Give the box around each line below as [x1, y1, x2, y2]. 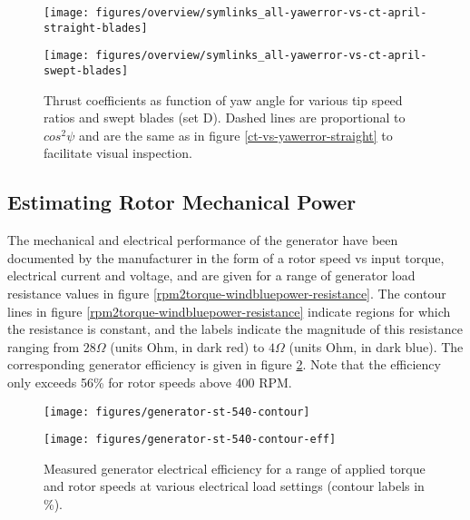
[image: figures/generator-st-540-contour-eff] [44, 433, 337, 446]
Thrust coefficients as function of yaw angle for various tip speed [44, 90, 403, 109]
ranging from [7, 337, 80, 356]
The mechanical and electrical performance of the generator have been [7, 231, 398, 250]
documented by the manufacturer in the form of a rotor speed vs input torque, [7, 248, 445, 267]
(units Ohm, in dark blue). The [289, 337, 464, 356]
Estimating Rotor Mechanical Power [7, 188, 357, 216]
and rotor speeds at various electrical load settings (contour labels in [44, 476, 425, 495]
